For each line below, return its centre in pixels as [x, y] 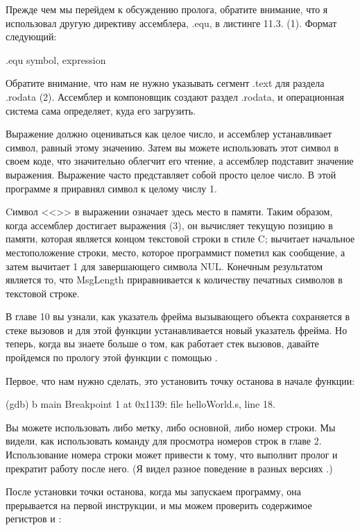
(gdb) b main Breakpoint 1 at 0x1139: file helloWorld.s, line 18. [140, 404]
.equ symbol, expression [56, 59]
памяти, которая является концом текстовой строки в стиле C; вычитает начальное [180, 239]
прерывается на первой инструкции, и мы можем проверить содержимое [159, 505]
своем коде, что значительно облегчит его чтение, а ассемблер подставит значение [180, 161]
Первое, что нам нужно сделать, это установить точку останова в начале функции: [180, 380]
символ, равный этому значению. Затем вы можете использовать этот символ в [172, 147]
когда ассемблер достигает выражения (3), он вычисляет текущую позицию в [169, 225]
